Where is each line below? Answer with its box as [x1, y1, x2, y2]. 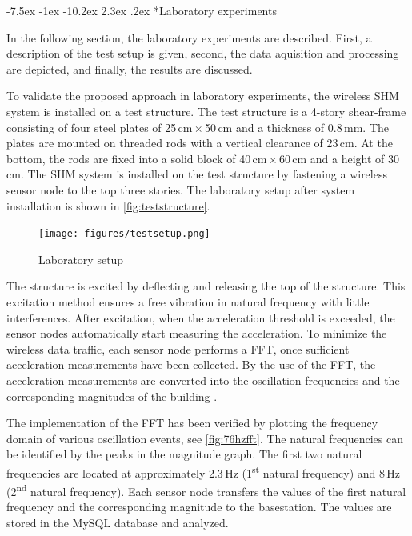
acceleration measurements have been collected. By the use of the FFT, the [6, 356, 376, 373]
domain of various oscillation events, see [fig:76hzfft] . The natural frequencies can [6, 430, 403, 446]
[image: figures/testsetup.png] [38, 228, 210, 240]
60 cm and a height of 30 [278, 150, 400, 166]
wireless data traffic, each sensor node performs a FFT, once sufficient [6, 340, 350, 357]
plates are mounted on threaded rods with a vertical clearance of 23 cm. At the [6, 134, 393, 151]
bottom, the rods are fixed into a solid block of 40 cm [6, 150, 267, 166]
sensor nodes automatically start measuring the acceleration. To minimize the [6, 325, 387, 342]
